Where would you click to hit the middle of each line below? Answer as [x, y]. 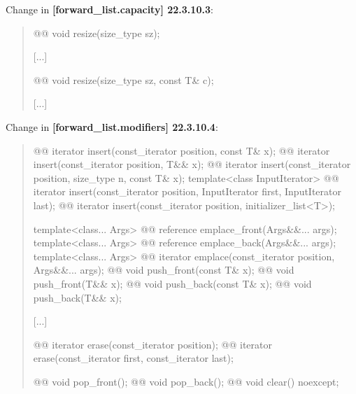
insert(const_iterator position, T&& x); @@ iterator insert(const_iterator [192, 164]
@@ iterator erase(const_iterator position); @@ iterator [152, 344]
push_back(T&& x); [77, 297]
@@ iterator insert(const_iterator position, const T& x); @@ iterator [181, 150]
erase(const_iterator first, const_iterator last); [133, 358]
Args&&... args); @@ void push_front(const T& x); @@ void [164, 270]
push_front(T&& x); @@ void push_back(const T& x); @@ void [172, 283]
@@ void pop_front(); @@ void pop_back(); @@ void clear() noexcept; [186, 381]
